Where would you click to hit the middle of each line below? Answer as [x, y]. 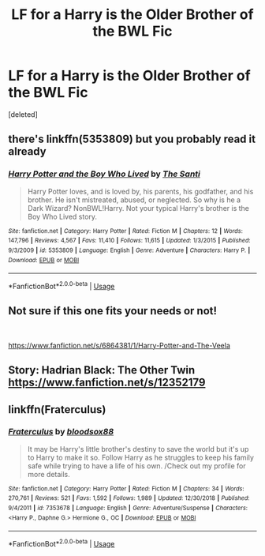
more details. [49, 474]
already [27, 152]
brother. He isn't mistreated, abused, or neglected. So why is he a [134, 200]
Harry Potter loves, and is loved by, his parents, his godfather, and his [140, 191]
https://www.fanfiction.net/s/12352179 [107, 383]
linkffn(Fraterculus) [57, 409]
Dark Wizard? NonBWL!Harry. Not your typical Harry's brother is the [138, 208]
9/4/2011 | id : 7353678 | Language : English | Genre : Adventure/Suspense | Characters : [128, 508]
